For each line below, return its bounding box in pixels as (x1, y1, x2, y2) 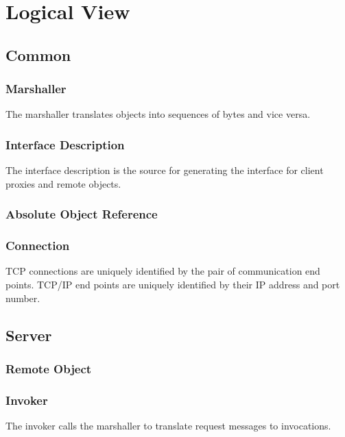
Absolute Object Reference (5, 205, 158, 223)
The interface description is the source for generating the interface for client (5, 163, 324, 177)
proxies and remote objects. (5, 176, 121, 190)
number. (5, 290, 40, 305)
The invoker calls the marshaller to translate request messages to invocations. (5, 419, 331, 433)
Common (5, 44, 71, 65)
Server (5, 324, 52, 345)
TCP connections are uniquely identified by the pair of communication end (5, 264, 320, 278)
